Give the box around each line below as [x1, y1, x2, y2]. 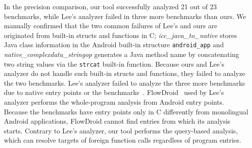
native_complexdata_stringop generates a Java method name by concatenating [4, 49, 239, 59]
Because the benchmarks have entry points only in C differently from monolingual [4, 106, 249, 116]
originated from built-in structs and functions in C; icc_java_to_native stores [4, 30, 237, 40]
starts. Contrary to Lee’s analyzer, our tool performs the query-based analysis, [4, 125, 238, 135]
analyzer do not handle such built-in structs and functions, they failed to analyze [4, 68, 245, 78]
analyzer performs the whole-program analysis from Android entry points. [4, 97, 224, 107]
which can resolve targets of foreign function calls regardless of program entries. [4, 135, 241, 145]
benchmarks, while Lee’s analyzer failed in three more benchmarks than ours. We [4, 11, 246, 21]
